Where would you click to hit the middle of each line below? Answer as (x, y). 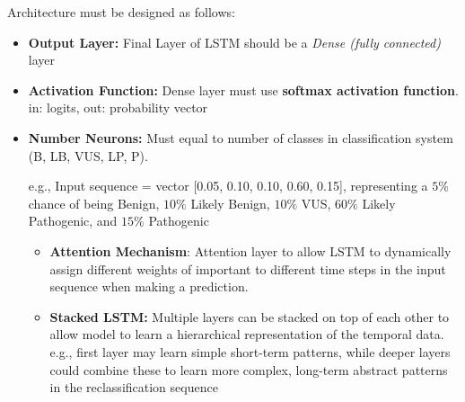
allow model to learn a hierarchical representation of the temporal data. (247, 334)
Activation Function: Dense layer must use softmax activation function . (243, 89)
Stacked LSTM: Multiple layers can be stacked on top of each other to (250, 316)
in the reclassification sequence (134, 387)
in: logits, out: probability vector (118, 107)
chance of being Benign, (94, 203)
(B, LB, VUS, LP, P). (88, 155)
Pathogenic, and (73, 221)
